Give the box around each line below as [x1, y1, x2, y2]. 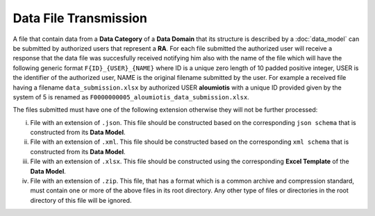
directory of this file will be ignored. [30, 196, 132, 204]
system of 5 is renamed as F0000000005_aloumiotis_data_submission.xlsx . [12, 92, 249, 101]
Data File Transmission [12, 10, 147, 26]
